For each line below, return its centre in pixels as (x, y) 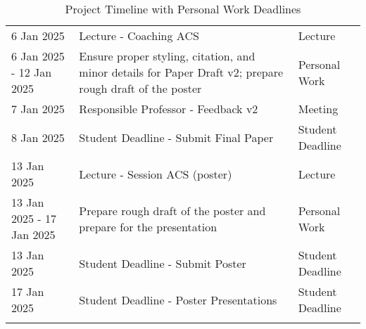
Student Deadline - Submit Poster (163, 263)
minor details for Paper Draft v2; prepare (181, 72)
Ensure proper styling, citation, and (167, 56)
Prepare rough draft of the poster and (172, 210)
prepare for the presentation (148, 226)
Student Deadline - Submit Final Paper (176, 137)
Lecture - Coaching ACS (139, 36)
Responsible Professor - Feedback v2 (169, 109)
